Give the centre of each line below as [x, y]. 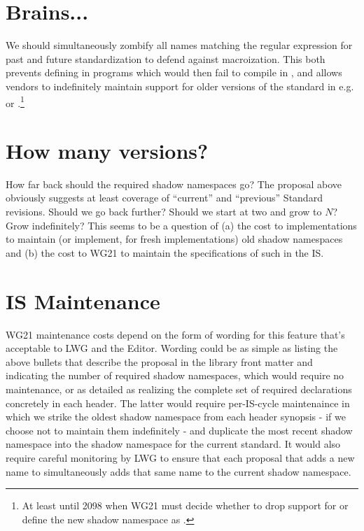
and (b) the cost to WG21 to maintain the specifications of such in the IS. [165, 252]
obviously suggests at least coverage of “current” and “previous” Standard [164, 198]
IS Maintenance [83, 300]
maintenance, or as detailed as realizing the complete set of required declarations [179, 389]
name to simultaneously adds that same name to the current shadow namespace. [178, 471]
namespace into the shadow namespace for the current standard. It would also [173, 444]
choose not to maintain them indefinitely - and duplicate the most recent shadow [179, 430]
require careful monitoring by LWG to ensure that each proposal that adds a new [180, 457]
